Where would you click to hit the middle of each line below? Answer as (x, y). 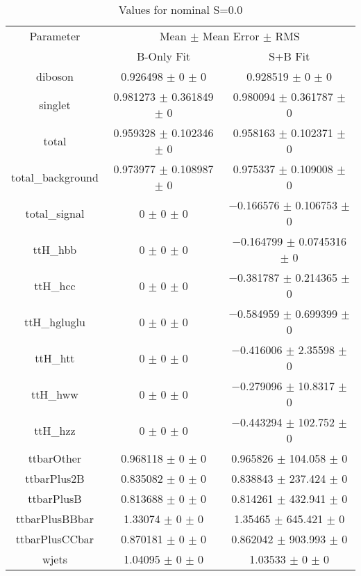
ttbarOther (55, 458)
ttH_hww (54, 394)
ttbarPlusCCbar (55, 539)
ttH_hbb (55, 249)
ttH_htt (55, 358)
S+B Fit (289, 56)
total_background (55, 177)
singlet (55, 104)
